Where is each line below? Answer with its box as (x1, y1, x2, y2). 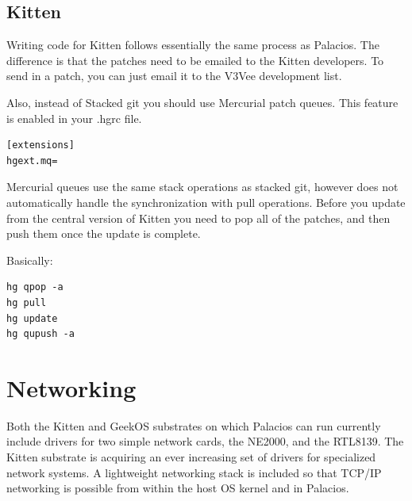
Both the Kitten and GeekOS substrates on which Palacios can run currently (6, 417, 381, 434)
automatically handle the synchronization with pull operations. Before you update (6, 193, 406, 210)
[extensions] (6, 140, 75, 151)
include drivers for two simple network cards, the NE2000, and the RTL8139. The (6, 433, 404, 449)
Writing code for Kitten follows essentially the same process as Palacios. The (6, 36, 379, 53)
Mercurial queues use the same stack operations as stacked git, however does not (6, 178, 399, 195)
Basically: (6, 251, 53, 268)
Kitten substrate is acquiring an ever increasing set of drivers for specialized (6, 449, 376, 465)
